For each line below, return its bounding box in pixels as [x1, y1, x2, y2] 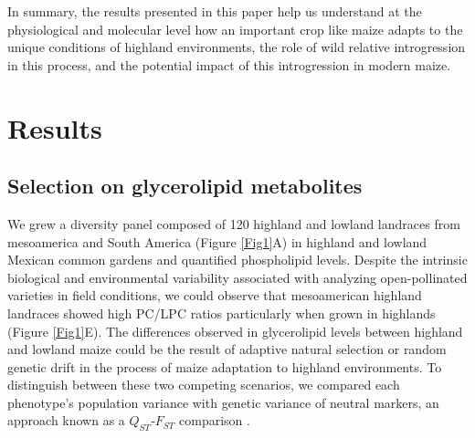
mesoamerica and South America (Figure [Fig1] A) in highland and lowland [7, 232, 427, 251]
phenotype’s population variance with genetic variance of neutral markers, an [7, 392, 439, 412]
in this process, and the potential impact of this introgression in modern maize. [7, 55, 451, 74]
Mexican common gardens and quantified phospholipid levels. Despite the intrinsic [7, 250, 468, 269]
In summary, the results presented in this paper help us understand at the [7, 2, 422, 20]
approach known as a [7, 411, 125, 430]
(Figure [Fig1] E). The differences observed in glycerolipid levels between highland [7, 321, 463, 340]
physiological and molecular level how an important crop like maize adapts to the [7, 19, 463, 38]
